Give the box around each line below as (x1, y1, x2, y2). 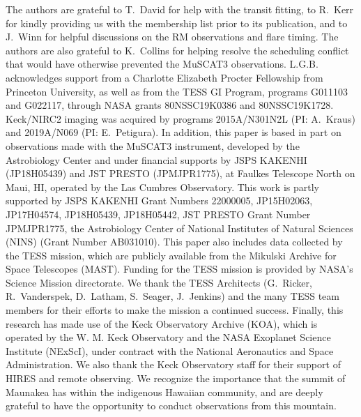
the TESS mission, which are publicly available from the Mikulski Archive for (6, 248, 337, 262)
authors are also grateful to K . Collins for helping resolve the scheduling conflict (6, 43, 349, 57)
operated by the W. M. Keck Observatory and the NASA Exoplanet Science (6, 330, 331, 344)
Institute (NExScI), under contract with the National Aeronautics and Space (6, 343, 334, 358)
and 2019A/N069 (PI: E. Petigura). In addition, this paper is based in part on (6, 125, 341, 139)
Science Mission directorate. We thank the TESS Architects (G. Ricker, (6, 275, 312, 289)
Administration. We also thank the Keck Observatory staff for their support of (6, 357, 341, 372)
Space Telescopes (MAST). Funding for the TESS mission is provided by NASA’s (6, 261, 353, 276)
